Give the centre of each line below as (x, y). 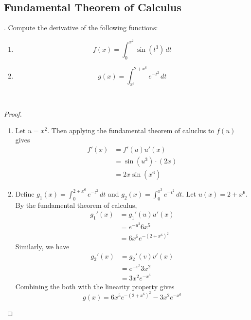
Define (25, 194)
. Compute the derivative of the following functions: (81, 28)
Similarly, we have (42, 246)
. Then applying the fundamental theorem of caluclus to (131, 130)
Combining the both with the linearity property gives (95, 286)
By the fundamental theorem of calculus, (76, 205)
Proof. (13, 114)
